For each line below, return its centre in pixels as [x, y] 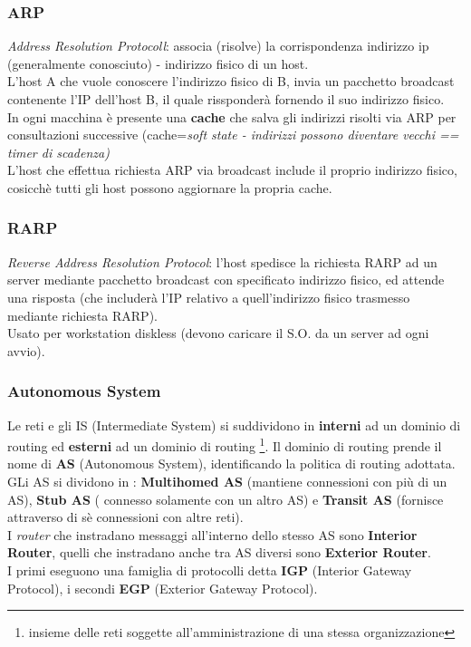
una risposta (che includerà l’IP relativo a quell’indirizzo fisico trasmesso [209, 297]
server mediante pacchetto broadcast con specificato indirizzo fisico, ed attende [226, 280]
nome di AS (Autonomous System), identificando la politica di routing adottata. [231, 464]
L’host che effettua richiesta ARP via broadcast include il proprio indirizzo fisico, [232, 170]
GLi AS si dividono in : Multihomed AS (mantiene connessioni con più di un [227, 481]
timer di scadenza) [58, 152]
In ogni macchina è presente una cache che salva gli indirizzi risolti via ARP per [232, 116]
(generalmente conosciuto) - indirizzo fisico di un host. [158, 63]
